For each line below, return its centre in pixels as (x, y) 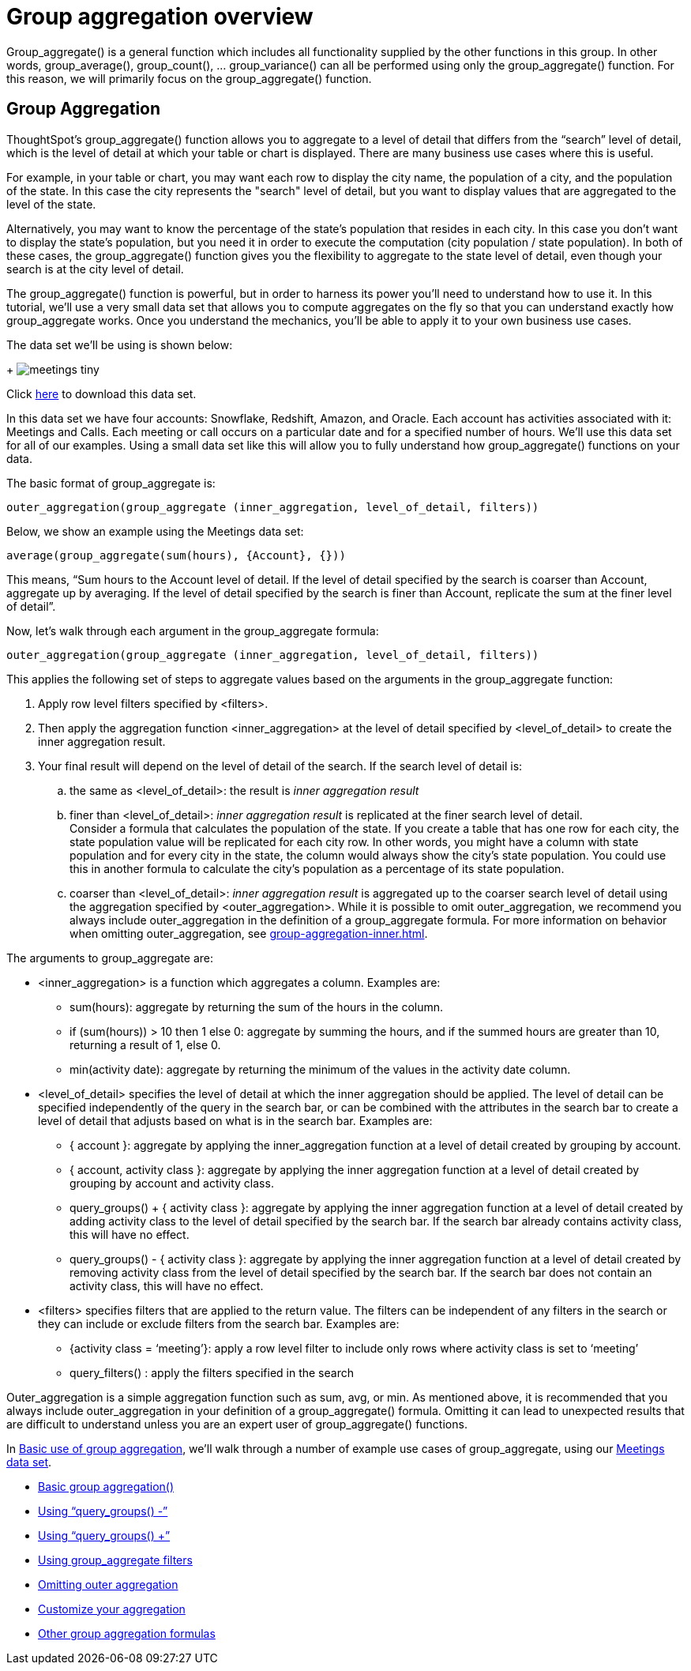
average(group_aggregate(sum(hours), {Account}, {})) (176, 555)
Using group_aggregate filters (115, 1560)
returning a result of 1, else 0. (145, 1044)
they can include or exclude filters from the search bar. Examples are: (219, 1323)
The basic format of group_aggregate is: (111, 483)
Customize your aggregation (112, 1609)
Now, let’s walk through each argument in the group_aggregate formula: (193, 630)
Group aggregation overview (160, 17)
